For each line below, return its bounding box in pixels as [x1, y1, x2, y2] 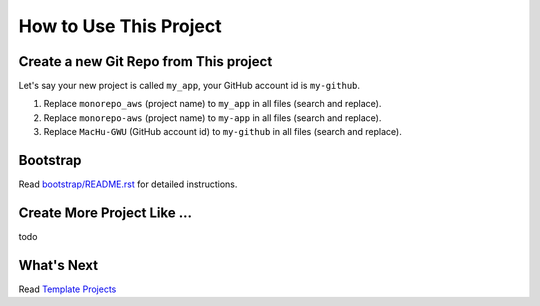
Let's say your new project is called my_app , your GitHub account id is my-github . [18, 80, 360, 92]
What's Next [18, 256, 99, 274]
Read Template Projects [18, 283, 117, 295]
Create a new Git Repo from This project [18, 53, 273, 70]
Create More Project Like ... [18, 204, 192, 221]
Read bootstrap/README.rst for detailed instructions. [18, 178, 238, 190]
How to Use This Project [18, 15, 222, 37]
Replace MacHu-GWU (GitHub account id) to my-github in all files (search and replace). [43, 126, 402, 138]
